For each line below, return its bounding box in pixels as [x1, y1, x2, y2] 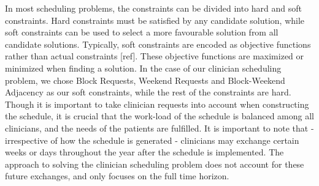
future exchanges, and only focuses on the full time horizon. [5, 169, 229, 182]
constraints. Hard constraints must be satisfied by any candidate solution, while [5, 13, 305, 26]
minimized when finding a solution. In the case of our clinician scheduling [5, 61, 282, 74]
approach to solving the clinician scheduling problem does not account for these [5, 157, 304, 170]
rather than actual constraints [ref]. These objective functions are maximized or [5, 50, 304, 62]
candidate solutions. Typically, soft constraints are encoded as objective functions [5, 37, 311, 50]
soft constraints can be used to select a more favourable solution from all [5, 26, 279, 39]
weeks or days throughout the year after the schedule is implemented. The [5, 146, 284, 158]
